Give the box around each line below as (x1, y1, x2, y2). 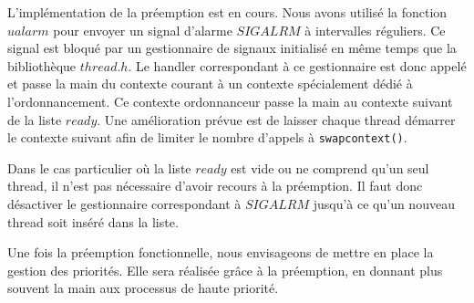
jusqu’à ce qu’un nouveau (313, 194, 455, 213)
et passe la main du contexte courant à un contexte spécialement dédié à (7, 74, 413, 93)
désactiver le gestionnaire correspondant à (7, 194, 242, 213)
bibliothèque (7, 56, 77, 75)
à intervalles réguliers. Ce (304, 20, 446, 39)
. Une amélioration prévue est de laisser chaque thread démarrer (97, 110, 456, 129)
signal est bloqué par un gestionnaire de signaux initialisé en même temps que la (7, 38, 457, 57)
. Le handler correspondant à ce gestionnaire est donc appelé (128, 56, 467, 75)
